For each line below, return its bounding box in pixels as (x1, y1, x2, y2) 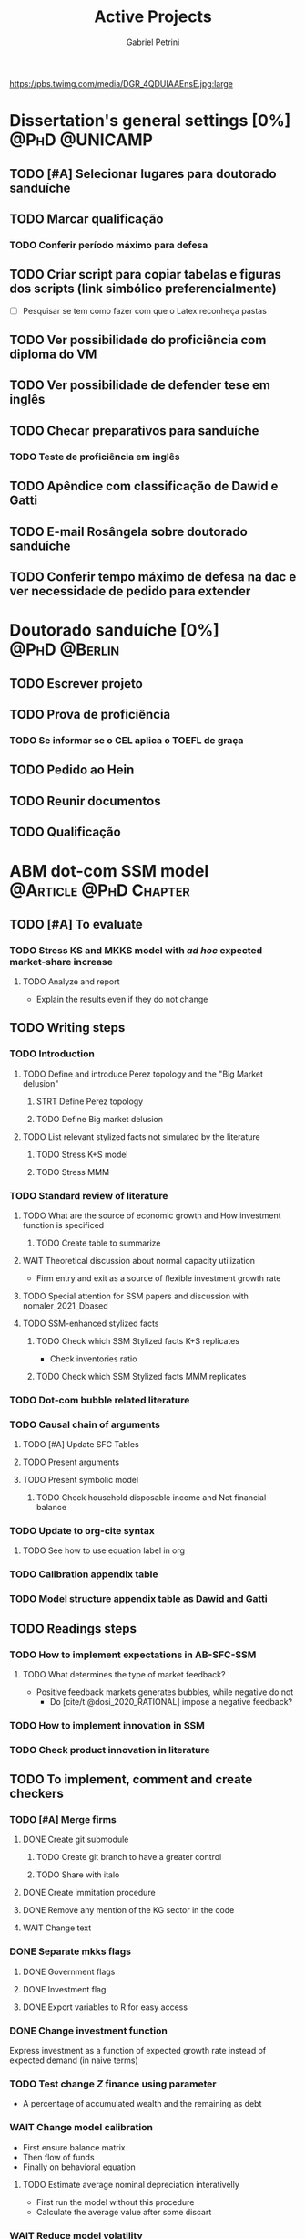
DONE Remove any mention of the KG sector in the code (22, 1905, 235, 1916)
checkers (9, 1786, 64, 1802)
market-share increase (9, 955, 114, 968)
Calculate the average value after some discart (36, 2206, 212, 2217)
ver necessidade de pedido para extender (9, 583, 251, 599)
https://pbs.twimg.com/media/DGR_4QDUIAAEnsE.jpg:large (9, 78, 234, 89)
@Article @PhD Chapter (9, 880, 190, 901)
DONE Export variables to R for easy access (22, 2002, 188, 2013)
